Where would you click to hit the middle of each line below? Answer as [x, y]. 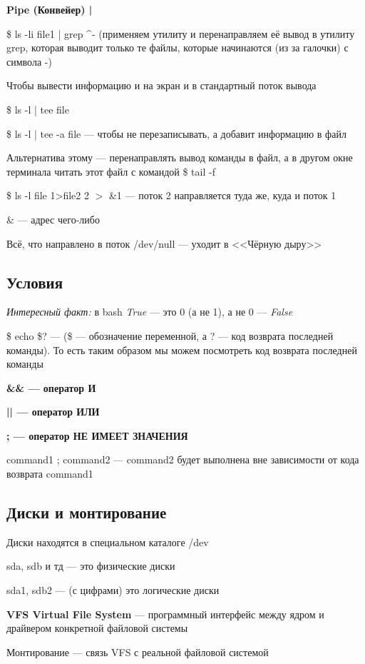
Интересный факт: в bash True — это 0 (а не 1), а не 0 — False [150, 312]
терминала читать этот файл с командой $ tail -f [111, 171]
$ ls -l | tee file [38, 109]
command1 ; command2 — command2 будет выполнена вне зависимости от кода [183, 459]
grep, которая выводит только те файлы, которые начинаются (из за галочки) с [178, 47]
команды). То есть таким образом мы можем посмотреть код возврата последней [182, 349]
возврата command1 [50, 474]
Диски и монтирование [87, 512]
